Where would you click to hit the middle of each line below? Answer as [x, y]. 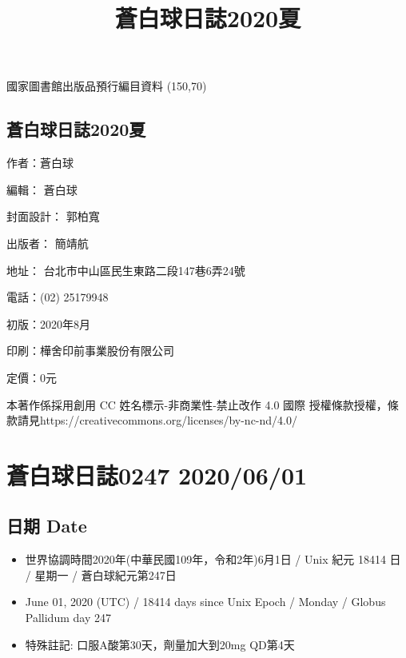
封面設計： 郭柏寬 [53, 216]
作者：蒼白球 [40, 163]
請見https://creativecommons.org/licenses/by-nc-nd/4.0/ [157, 420]
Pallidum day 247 [68, 618]
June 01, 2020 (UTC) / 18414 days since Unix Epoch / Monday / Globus [205, 602]
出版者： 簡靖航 [48, 243]
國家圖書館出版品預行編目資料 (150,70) [107, 86]
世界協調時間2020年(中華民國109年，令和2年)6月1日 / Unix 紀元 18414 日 [213, 559]
